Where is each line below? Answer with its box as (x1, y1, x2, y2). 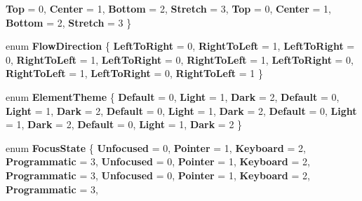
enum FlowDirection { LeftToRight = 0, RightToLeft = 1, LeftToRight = (6, 39, 355, 53)
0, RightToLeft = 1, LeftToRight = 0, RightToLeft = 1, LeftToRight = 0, (6, 52, 354, 67)
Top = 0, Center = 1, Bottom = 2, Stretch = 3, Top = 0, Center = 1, (6, 1, 331, 15)
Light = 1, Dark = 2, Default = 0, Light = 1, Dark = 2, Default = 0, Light (6, 103, 357, 118)
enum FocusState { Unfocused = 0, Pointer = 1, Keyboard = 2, (6, 140, 306, 155)
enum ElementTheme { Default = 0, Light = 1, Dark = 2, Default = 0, (6, 89, 340, 104)
